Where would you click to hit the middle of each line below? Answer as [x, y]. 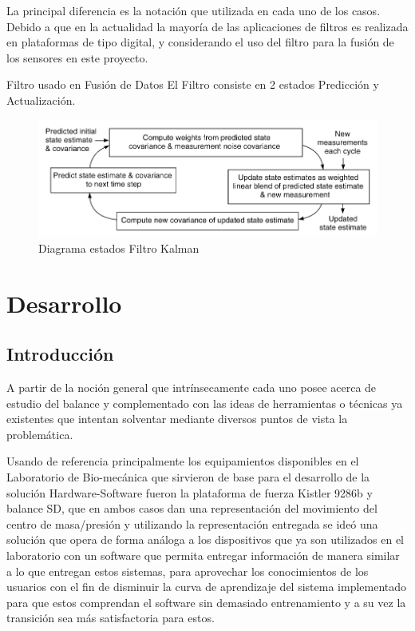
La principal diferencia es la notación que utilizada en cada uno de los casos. [194, 10]
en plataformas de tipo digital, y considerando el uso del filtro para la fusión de [200, 42]
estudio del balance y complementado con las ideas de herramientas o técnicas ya [205, 403]
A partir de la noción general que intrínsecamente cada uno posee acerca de [192, 387]
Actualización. [41, 100]
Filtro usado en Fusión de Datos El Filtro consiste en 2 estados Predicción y [193, 84]
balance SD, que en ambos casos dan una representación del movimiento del [192, 508]
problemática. [40, 434]
